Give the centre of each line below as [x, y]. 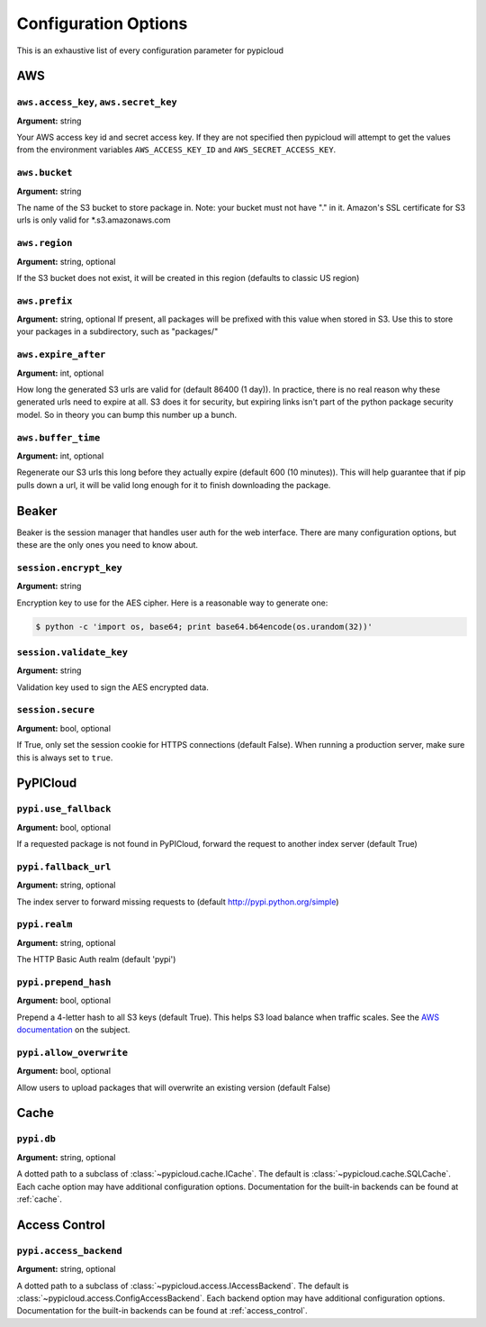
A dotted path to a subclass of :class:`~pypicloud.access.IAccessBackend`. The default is [183, 1286]
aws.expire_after [61, 354]
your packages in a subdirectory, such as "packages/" [117, 332]
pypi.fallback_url [64, 867]
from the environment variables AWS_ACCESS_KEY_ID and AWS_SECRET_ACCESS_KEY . [176, 150]
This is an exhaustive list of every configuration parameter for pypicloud [150, 50]
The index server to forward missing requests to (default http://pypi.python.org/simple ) [178, 902]
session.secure [55, 710]
